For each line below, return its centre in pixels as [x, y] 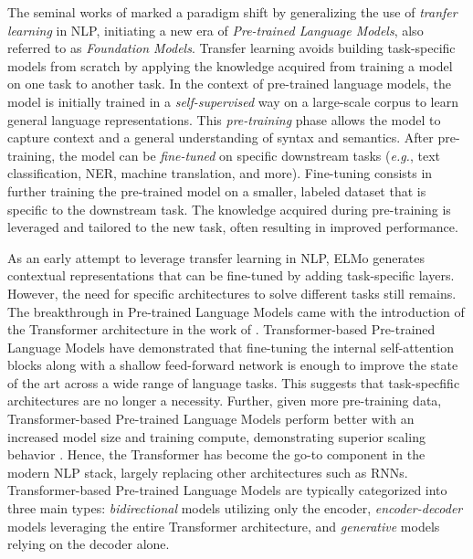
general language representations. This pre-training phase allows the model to [224, 119]
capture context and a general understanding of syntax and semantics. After [221, 137]
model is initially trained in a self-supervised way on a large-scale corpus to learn [233, 101]
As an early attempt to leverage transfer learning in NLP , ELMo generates [216, 257]
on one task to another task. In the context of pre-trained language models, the [230, 84]
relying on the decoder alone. [89, 544]
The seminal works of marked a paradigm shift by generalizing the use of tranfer [232, 12]
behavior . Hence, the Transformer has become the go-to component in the [216, 454]
